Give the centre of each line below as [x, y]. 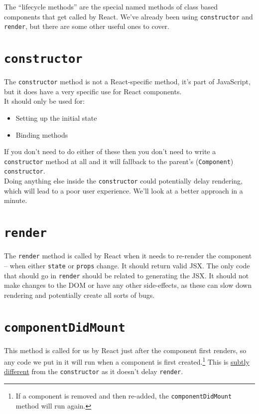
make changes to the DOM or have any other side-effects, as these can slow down [128, 285]
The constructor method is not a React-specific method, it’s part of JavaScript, [127, 82]
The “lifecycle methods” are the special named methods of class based [111, 6]
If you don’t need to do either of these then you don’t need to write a [110, 151]
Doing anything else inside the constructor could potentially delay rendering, [124, 181]
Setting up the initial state [56, 118]
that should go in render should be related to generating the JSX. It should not [127, 275]
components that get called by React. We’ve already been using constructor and [129, 16]
